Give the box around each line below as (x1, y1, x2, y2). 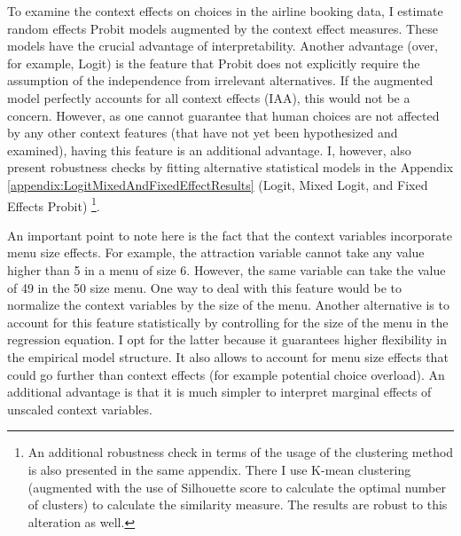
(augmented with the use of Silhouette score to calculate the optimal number (27, 477, 446, 496)
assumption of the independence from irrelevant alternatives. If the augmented (7, 71, 434, 90)
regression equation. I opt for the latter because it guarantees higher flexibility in (7, 330, 448, 349)
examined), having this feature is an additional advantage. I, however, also (7, 140, 411, 159)
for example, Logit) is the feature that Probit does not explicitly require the (7, 53, 420, 72)
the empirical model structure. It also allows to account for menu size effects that (7, 347, 449, 366)
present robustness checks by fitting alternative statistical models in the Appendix (7, 158, 454, 177)
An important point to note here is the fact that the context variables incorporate (7, 225, 453, 244)
